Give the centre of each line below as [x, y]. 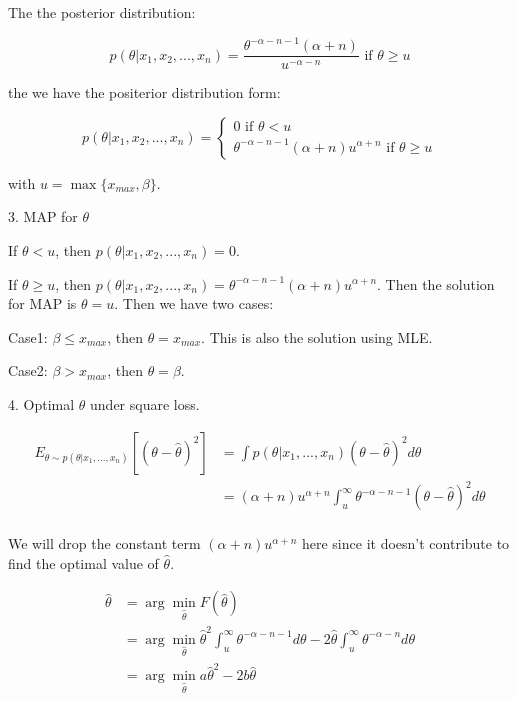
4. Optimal [41, 403]
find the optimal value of [83, 562]
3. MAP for [43, 216]
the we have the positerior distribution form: [144, 92]
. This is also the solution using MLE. [317, 336]
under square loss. [145, 403]
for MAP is [42, 303]
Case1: [28, 336]
